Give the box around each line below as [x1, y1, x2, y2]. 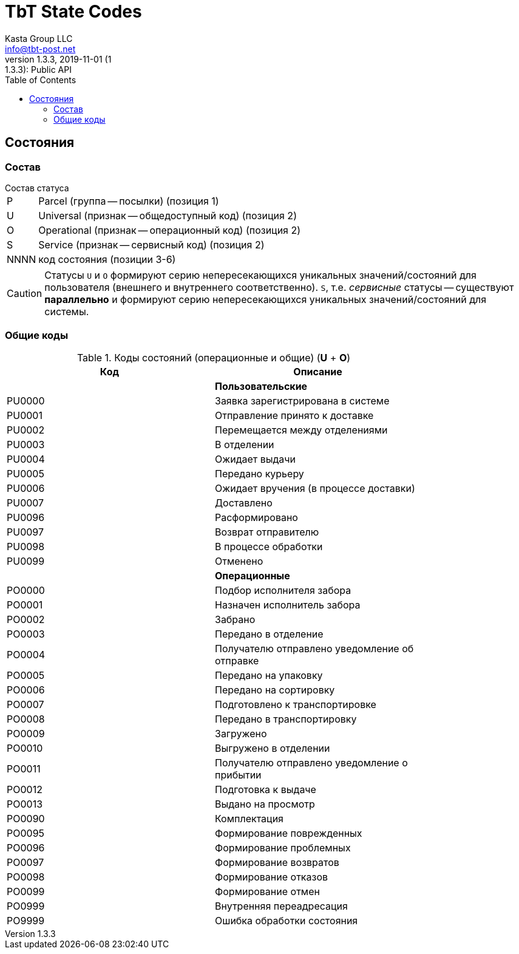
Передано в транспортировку [215, 712, 357, 725]
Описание [293, 365, 342, 378]
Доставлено [215, 496, 273, 509]
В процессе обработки [215, 540, 323, 553]
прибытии [215, 768, 262, 781]
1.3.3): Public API [5, 64, 72, 75]
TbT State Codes [5, 1, 142, 22]
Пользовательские [215, 380, 308, 392]
